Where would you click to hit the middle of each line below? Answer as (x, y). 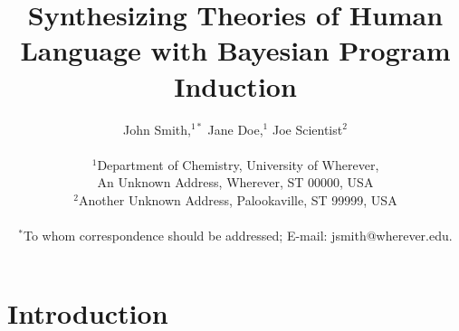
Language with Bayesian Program (235, 50)
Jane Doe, (235, 129)
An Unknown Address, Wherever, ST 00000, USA (235, 182)
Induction (235, 85)
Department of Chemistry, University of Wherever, (238, 164)
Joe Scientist (307, 129)
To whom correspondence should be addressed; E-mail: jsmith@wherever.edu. (238, 236)
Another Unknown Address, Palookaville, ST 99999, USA (238, 199)
